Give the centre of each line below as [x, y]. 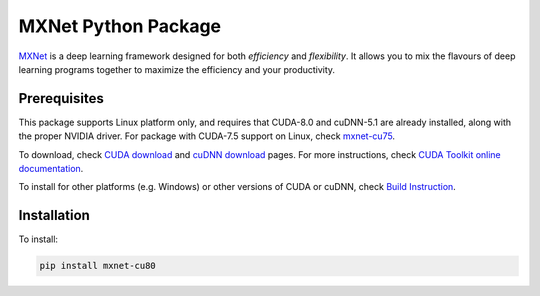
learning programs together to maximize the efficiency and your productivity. [176, 69]
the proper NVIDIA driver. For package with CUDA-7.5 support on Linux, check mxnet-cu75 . [206, 136]
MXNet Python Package [120, 26]
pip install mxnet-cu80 [98, 266]
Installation [54, 215]
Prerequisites [61, 98]
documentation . [51, 169]
